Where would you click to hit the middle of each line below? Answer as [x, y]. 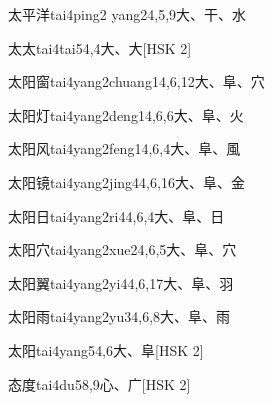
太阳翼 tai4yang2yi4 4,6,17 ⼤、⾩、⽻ [121, 282]
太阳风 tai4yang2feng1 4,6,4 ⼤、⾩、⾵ [124, 148]
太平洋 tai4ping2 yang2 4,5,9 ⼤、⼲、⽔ [127, 14]
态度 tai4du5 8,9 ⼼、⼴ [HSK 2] [99, 383]
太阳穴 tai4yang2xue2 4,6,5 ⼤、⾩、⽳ [122, 249]
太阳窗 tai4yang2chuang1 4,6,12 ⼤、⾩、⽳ [136, 81]
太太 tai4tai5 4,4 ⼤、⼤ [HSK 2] [100, 47]
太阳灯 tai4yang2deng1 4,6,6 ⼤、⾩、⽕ [126, 114]
